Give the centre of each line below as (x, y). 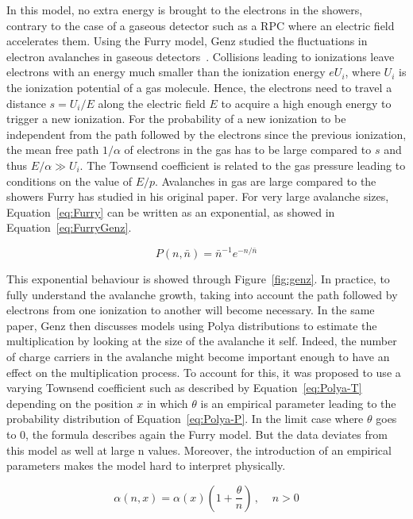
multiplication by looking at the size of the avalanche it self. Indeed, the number (202, 341)
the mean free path (53, 150)
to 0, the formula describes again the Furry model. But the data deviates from (197, 434)
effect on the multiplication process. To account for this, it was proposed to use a (204, 372)
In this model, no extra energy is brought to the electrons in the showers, (185, 10)
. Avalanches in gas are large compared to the (266, 181)
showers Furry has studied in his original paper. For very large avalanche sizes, (198, 196)
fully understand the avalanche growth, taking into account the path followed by (202, 294)
